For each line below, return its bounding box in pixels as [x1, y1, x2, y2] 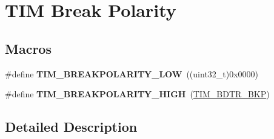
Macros [5, 39, 52, 57]
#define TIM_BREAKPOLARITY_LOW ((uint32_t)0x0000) [5, 67, 259, 80]
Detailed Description [5, 117, 138, 136]
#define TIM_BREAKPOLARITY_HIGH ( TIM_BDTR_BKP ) [5, 88, 270, 100]
